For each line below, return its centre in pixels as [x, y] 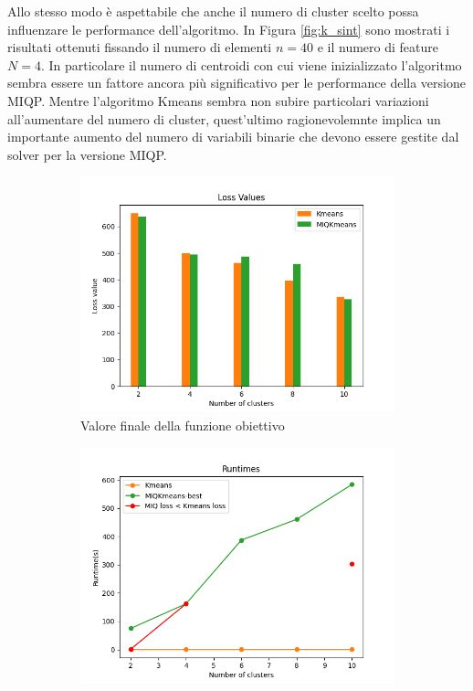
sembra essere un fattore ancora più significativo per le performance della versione [236, 83]
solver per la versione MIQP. [87, 154]
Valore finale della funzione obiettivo [183, 425]
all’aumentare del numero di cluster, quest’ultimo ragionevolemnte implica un [224, 118]
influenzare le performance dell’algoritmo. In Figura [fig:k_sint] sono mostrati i [229, 29]
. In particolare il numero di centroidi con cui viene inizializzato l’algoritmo [251, 64]
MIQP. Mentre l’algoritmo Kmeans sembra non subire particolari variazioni [218, 100]
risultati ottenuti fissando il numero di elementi [140, 47]
